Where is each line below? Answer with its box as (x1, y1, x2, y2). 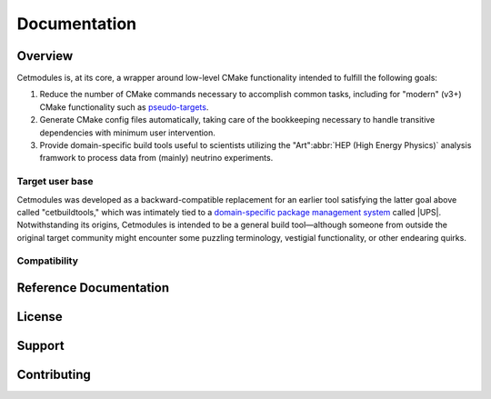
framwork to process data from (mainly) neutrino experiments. (39, 153, 274, 164)
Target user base (16, 175, 94, 188)
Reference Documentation (16, 280, 170, 295)
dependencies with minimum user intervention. (39, 127, 215, 138)
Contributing (16, 367, 91, 383)
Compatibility (16, 254, 79, 267)
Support (16, 338, 65, 354)
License (16, 309, 63, 324)
